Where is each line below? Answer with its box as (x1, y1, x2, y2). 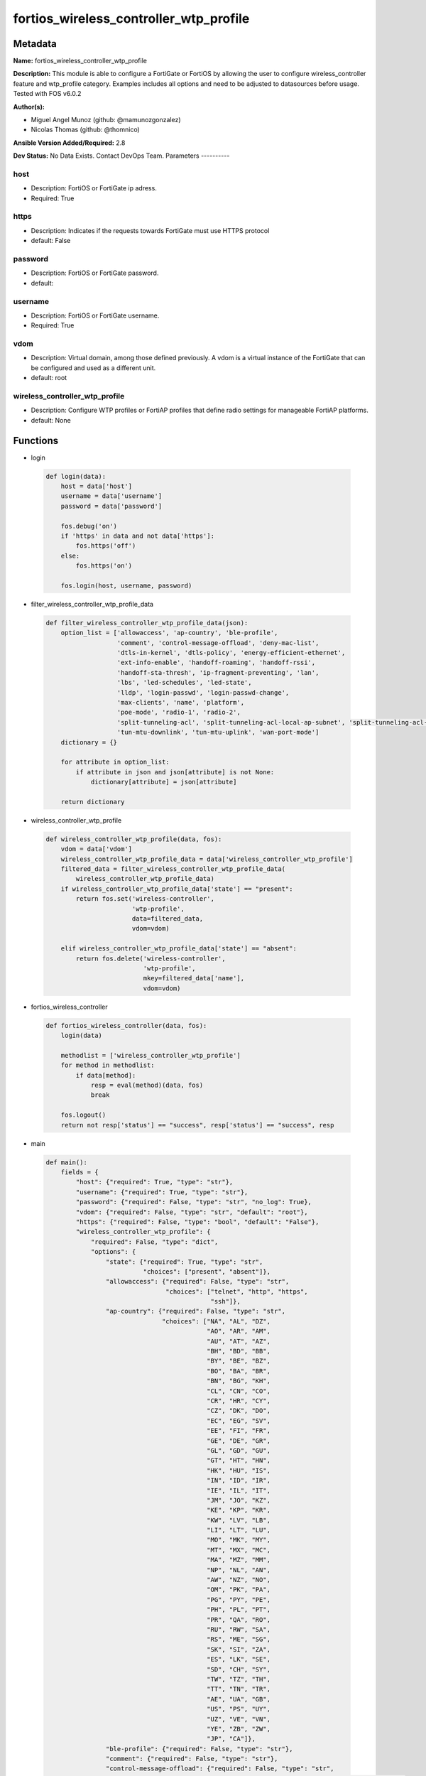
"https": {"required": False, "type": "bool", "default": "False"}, (75, 1218, 319, 1225)
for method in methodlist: (60, 1061, 155, 1069)
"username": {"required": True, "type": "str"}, (75, 1188, 248, 1196)
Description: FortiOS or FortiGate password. (31, 269, 159, 277)
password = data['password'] (60, 502, 163, 510)
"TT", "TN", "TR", (207, 1685, 271, 1694)
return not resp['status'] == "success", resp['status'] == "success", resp (60, 1121, 334, 1129)
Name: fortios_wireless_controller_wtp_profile (13, 57, 147, 65)
